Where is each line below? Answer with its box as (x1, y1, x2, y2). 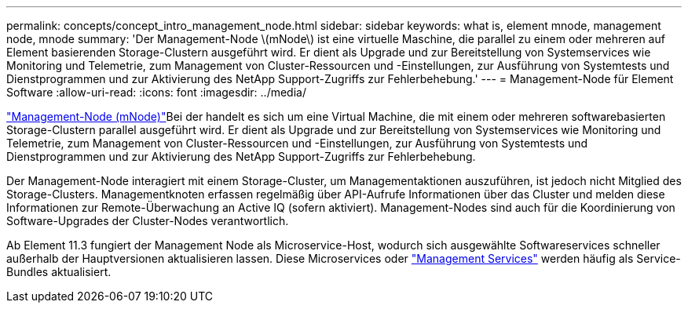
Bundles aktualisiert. (6, 265, 112, 278)
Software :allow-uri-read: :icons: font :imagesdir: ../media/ (6, 85, 306, 99)
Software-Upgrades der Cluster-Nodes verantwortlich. (6, 214, 289, 227)
